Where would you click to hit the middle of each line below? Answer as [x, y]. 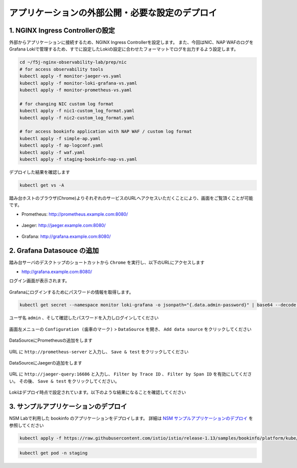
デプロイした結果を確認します [40, 172]
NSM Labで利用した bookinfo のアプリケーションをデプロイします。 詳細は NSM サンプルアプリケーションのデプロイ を [131, 419]
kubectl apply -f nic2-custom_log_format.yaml [77, 118]
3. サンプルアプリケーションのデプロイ [68, 406]
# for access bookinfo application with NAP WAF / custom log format [106, 132]
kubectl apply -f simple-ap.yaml [60, 138]
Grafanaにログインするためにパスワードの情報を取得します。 [71, 292]
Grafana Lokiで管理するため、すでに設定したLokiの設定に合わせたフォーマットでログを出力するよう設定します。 [124, 49]
